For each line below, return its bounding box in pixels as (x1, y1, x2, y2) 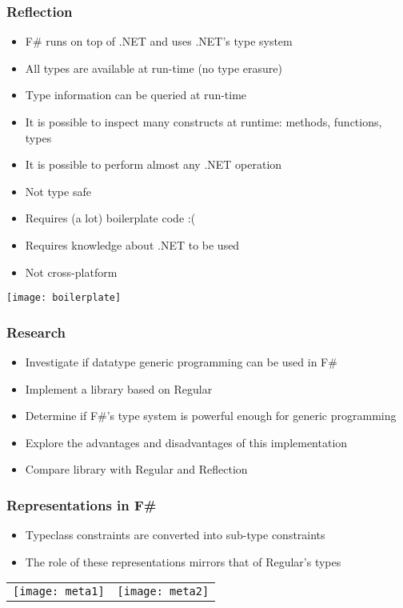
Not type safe (25, 182, 91, 199)
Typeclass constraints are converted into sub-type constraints (25, 526, 325, 543)
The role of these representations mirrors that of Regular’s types (25, 553, 341, 570)
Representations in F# (6, 494, 157, 514)
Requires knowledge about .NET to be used (25, 236, 240, 253)
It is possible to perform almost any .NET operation (25, 156, 282, 173)
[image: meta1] (13, 585, 105, 598)
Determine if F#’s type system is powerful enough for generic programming (25, 407, 397, 424)
